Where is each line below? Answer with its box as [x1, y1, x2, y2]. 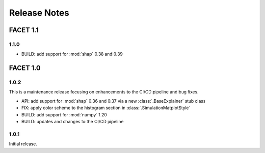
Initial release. [9, 141, 37, 147]
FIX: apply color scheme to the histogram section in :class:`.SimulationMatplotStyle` [21, 105, 190, 111]
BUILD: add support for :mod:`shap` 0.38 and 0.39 [21, 51, 123, 57]
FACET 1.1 [9, 26, 39, 34]
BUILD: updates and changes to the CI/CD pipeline [21, 119, 124, 125]
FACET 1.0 [9, 64, 41, 72]
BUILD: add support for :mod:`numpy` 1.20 [21, 111, 107, 117]
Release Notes [9, 7, 70, 18]
